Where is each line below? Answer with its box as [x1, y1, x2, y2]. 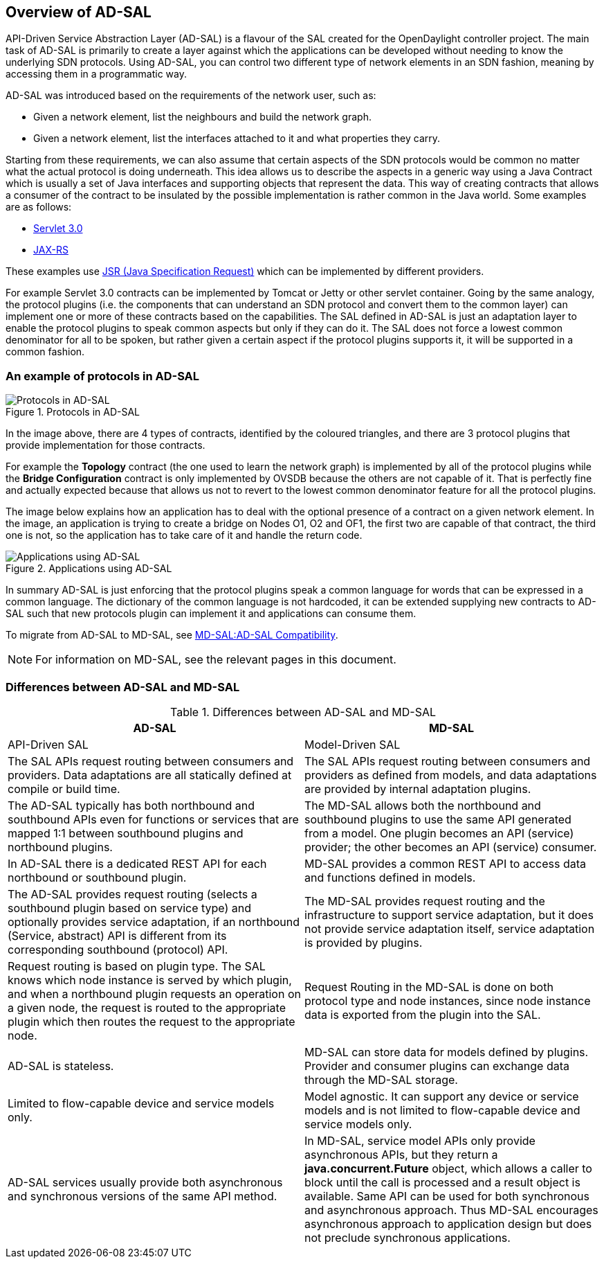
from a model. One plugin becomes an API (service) [304, 826, 574, 840]
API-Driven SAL [8, 737, 89, 751]
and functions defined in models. [304, 870, 476, 884]
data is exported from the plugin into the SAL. [304, 1007, 541, 1022]
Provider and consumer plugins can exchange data [304, 1058, 570, 1073]
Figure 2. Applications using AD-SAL [6, 562, 172, 575]
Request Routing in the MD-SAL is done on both [304, 979, 553, 994]
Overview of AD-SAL [6, 3, 152, 21]
